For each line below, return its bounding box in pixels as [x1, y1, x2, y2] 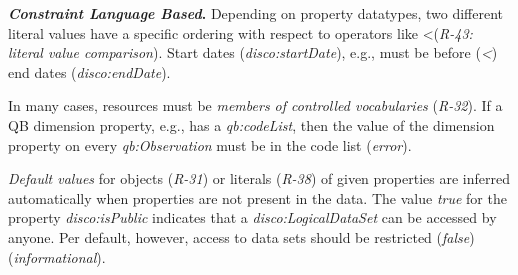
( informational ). [8, 246, 106, 267]
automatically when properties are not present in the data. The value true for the [8, 187, 507, 208]
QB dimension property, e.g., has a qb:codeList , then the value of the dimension [8, 114, 495, 135]
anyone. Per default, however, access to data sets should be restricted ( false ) [8, 226, 475, 247]
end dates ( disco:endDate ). [8, 61, 171, 82]
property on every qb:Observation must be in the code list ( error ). [8, 134, 412, 155]
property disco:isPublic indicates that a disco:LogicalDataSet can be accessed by [8, 207, 497, 228]
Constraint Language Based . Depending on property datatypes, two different [8, 3, 503, 23]
